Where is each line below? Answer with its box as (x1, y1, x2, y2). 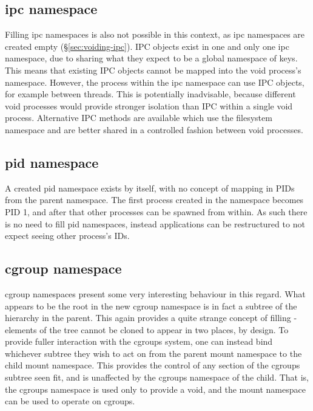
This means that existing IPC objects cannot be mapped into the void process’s (5, 63, 301, 76)
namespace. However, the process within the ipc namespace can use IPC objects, (5, 75, 305, 88)
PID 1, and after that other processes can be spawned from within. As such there (5, 205, 308, 218)
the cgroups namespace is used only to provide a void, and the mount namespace (5, 382, 306, 395)
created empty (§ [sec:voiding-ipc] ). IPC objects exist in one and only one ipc (5, 40, 289, 52)
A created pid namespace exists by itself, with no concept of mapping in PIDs (5, 181, 295, 194)
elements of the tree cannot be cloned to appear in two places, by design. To (5, 323, 289, 336)
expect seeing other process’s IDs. (5, 229, 130, 242)
